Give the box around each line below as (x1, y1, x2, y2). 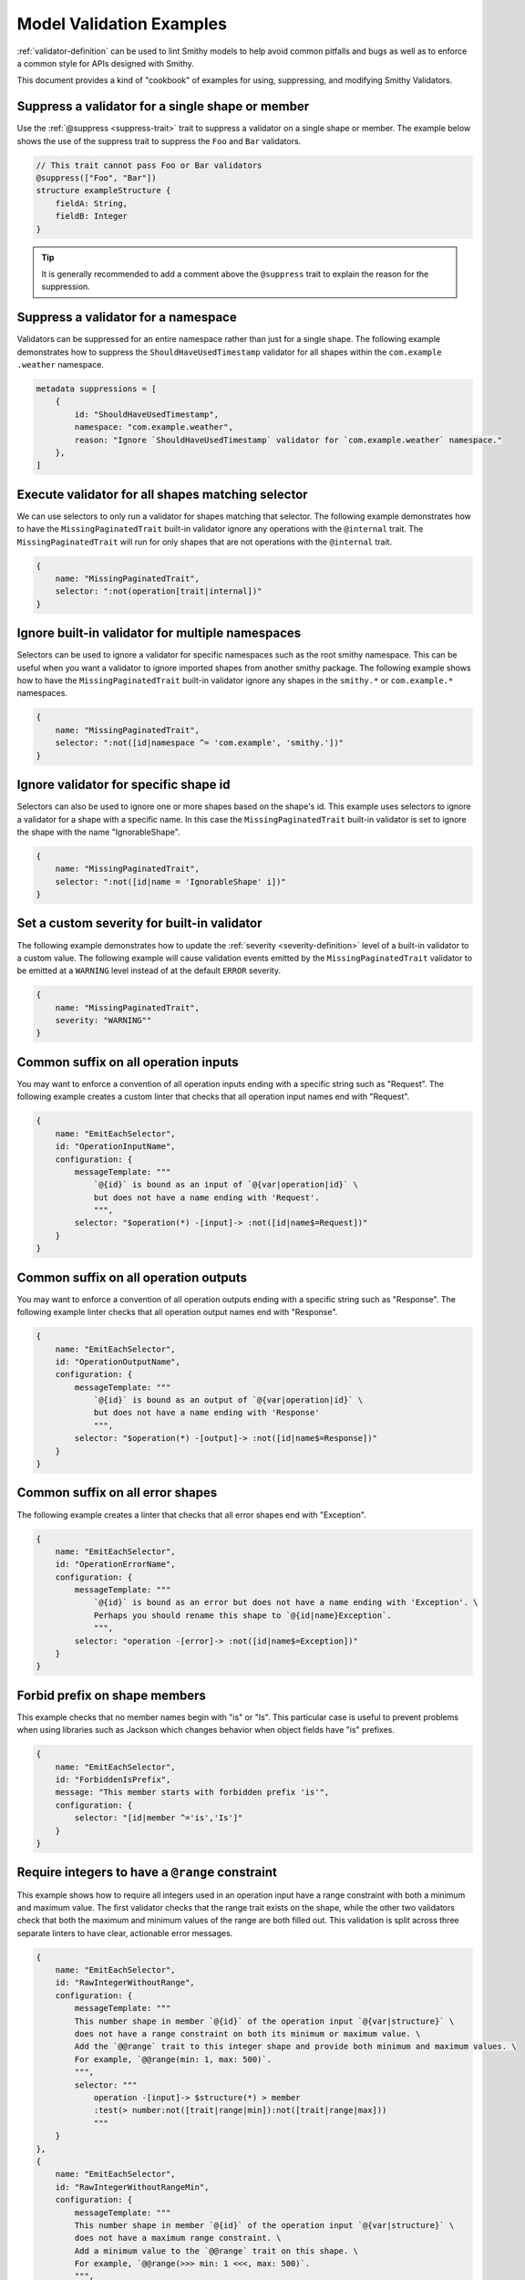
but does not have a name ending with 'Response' (93, 1407, 320, 1418)
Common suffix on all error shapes (16, 1485, 218, 1500)
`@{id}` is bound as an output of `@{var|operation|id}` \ (93, 1395, 364, 1405)
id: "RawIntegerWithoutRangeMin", (55, 2182, 210, 2192)
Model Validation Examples (16, 14, 228, 34)
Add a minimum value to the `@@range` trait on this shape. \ (74, 2245, 359, 2256)
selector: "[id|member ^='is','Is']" (74, 1813, 243, 1823)
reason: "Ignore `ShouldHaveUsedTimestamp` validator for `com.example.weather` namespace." (74, 434, 503, 445)
